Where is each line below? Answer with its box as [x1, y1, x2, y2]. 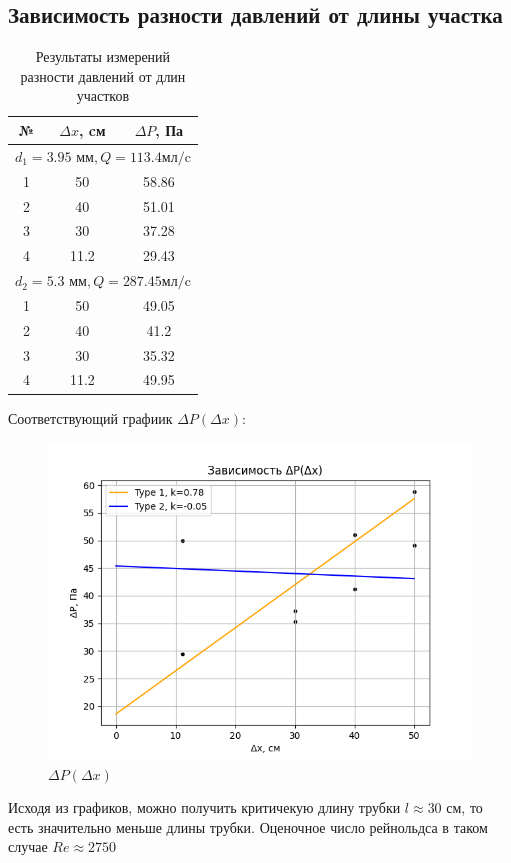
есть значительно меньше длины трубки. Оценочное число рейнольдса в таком [8, 816, 488, 837]
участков [76, 85, 130, 106]
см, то [446, 797, 483, 818]
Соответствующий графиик [8, 407, 173, 428]
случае [8, 836, 48, 857]
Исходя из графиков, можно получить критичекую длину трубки [8, 797, 401, 818]
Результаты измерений [35, 46, 171, 67]
